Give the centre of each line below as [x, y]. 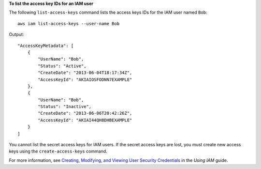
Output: [16, 34]
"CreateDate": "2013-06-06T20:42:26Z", [85, 113]
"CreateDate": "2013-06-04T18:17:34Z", [85, 73]
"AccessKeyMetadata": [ [46, 46]
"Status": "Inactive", [65, 107]
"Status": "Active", [62, 66]
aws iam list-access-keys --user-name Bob [69, 23]
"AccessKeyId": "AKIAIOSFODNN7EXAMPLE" [85, 79]
